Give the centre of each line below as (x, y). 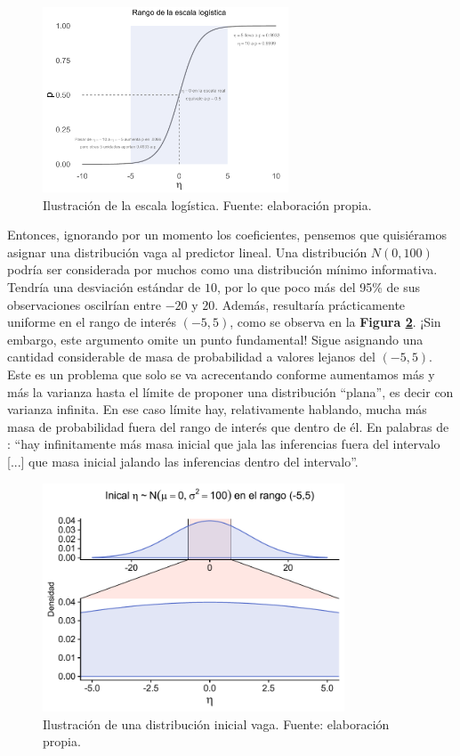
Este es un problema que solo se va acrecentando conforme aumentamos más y (221, 374)
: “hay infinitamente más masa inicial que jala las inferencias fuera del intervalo (224, 444)
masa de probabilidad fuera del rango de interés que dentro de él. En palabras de (228, 426)
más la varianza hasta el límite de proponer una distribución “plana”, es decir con (230, 391)
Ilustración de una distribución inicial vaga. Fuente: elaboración (216, 723)
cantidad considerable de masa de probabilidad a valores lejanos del (191, 357)
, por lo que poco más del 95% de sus (319, 287)
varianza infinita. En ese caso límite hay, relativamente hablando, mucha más (217, 409)
